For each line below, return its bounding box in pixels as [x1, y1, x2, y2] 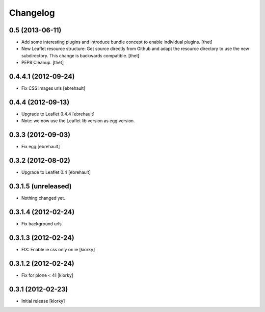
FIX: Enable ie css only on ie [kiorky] [21, 246, 95, 252]
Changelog [9, 7, 55, 18]
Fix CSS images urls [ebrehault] [21, 85, 86, 91]
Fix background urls [21, 221, 62, 227]
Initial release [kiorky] [21, 298, 65, 304]
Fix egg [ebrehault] [21, 144, 60, 150]
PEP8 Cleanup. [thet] [21, 59, 64, 66]
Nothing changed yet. [21, 195, 66, 201]
